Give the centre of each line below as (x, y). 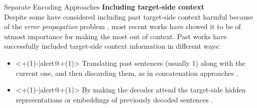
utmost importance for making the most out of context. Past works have (115, 36)
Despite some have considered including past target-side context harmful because (129, 16)
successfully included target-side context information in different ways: (112, 46)
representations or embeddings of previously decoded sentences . (114, 99)
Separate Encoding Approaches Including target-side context (104, 7)
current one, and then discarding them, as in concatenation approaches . (127, 73)
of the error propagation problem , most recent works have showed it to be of (122, 26)
